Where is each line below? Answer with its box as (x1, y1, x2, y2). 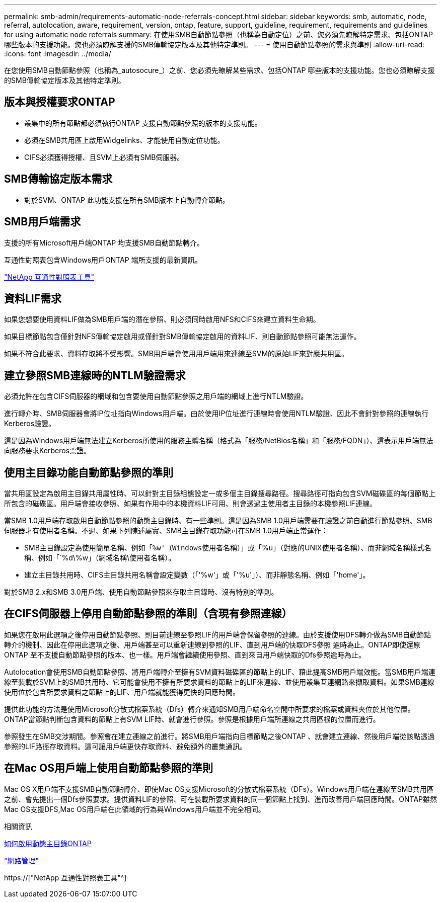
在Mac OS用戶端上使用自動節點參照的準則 (4, 762, 213, 775)
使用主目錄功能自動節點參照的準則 (4, 466, 173, 479)
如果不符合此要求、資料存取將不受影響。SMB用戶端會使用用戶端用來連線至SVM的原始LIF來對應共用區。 (4, 349, 349, 358)
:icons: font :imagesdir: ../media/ (4, 49, 111, 58)
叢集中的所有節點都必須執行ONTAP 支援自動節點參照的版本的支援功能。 (24, 118, 262, 127)
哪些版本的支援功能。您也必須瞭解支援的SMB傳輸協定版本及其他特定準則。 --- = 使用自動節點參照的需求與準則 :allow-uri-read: (4, 40, 425, 49)
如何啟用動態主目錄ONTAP (4, 839, 92, 848)
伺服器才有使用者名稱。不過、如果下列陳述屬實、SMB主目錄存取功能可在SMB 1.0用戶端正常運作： (4, 526, 328, 535)
